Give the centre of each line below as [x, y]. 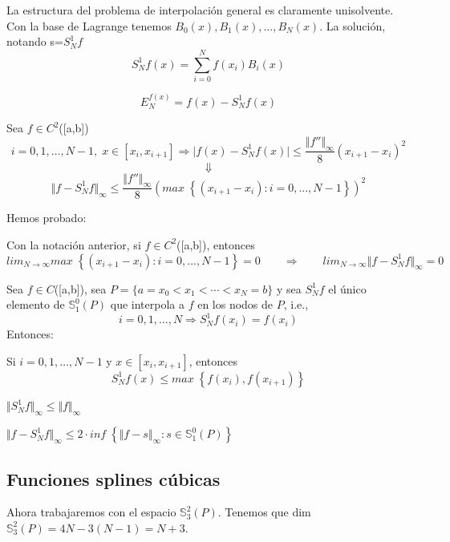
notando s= [35, 41]
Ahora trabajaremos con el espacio [91, 512]
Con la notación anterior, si [74, 244]
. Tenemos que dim [264, 512]
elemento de [36, 304]
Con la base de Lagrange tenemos [89, 25]
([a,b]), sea [80, 288]
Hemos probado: [47, 218]
